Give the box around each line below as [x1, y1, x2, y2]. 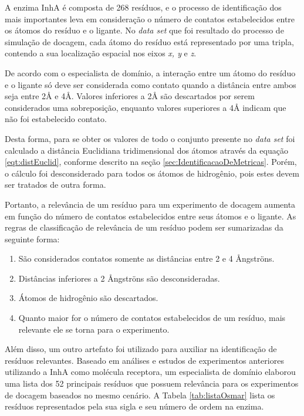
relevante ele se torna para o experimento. [18, 323, 170, 335]
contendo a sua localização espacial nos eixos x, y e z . [5, 47, 197, 59]
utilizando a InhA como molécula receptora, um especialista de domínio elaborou [5, 366, 296, 378]
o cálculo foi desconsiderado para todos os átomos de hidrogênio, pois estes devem [5, 167, 299, 179]
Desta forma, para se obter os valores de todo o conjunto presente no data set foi [5, 132, 295, 144]
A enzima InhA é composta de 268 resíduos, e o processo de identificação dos [5, 1, 282, 13]
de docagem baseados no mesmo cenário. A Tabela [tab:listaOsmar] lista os [5, 388, 275, 401]
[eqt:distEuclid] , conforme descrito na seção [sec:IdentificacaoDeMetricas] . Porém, [5, 155, 297, 168]
